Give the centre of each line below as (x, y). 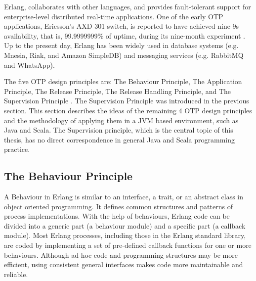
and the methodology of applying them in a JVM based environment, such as (121, 120)
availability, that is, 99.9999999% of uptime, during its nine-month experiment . (125, 35)
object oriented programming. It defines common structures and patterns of (118, 206)
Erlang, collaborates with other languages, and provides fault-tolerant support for (128, 6)
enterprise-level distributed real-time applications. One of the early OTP (114, 16)
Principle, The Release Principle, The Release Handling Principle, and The (117, 91)
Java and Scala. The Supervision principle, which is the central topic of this (119, 130)
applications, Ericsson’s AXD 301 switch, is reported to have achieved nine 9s (122, 26)
